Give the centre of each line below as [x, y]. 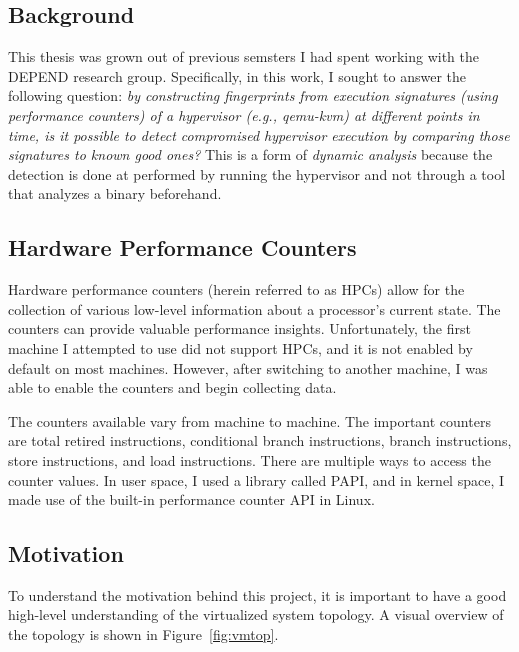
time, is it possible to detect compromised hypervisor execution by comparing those [259, 134]
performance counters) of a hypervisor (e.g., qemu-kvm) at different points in [244, 114]
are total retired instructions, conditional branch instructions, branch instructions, [260, 440]
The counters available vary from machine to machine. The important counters [249, 420]
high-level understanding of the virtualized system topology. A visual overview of [256, 614]
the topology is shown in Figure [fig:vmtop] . [143, 634]
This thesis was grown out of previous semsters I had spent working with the [243, 56]
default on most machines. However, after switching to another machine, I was [248, 367]
